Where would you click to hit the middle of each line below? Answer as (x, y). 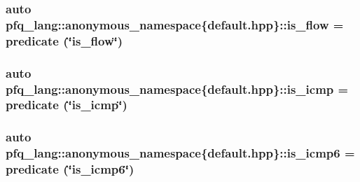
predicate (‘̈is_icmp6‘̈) (70, 169)
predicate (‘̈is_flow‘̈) (64, 40)
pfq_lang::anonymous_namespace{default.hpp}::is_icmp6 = (180, 153)
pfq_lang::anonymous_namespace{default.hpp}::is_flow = (175, 24)
